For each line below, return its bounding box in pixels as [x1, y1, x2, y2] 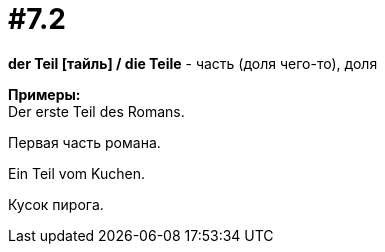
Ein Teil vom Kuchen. [8, 164, 145, 182]
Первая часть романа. [8, 133, 161, 151]
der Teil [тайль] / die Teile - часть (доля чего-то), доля [8, 54, 378, 72]
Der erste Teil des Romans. [8, 102, 185, 120]
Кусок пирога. [8, 195, 104, 213]
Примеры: [8, 85, 81, 103]
